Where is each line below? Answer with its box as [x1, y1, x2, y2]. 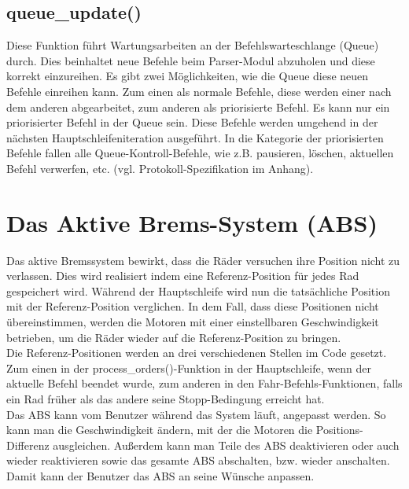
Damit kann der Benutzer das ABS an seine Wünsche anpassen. [6, 467, 315, 483]
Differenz [6, 436, 50, 453]
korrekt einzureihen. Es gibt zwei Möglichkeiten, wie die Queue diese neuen [6, 68, 369, 84]
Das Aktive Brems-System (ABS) [6, 206, 378, 238]
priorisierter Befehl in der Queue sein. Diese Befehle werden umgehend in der [6, 114, 378, 131]
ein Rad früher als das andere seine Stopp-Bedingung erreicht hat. [6, 391, 325, 407]
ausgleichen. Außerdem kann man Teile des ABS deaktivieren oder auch [53, 436, 400, 453]
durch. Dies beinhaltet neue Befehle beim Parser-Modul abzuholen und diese [6, 52, 375, 68]
